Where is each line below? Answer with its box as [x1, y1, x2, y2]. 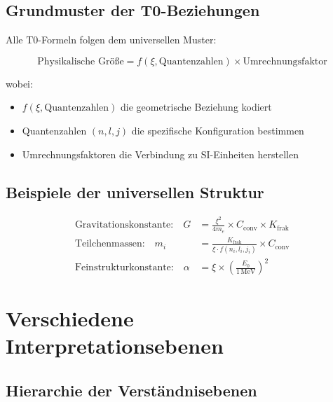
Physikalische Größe [37, 56, 124, 67]
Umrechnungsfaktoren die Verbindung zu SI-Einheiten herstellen [22, 146, 299, 161]
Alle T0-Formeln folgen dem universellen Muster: [6, 32, 217, 47]
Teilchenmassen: [74, 239, 145, 249]
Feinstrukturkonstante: [74, 263, 174, 273]
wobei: [6, 76, 33, 90]
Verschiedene [6, 304, 134, 333]
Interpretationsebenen [6, 331, 224, 360]
